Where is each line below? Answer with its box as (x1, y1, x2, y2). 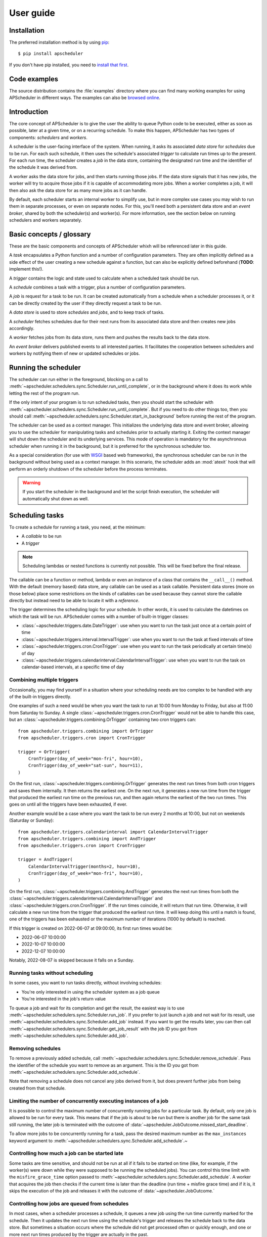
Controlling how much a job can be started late (9, 1150, 124, 1157)
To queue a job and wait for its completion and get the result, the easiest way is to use (9, 1005, 185, 1011)
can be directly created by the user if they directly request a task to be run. (9, 300, 162, 306)
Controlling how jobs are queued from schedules (9, 1200, 129, 1207)
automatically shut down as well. (22, 495, 89, 502)
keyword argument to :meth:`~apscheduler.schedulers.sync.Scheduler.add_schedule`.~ (9, 1138, 188, 1143)
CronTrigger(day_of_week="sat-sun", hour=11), (28, 762, 143, 768)
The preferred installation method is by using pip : (9, 40, 110, 46)
